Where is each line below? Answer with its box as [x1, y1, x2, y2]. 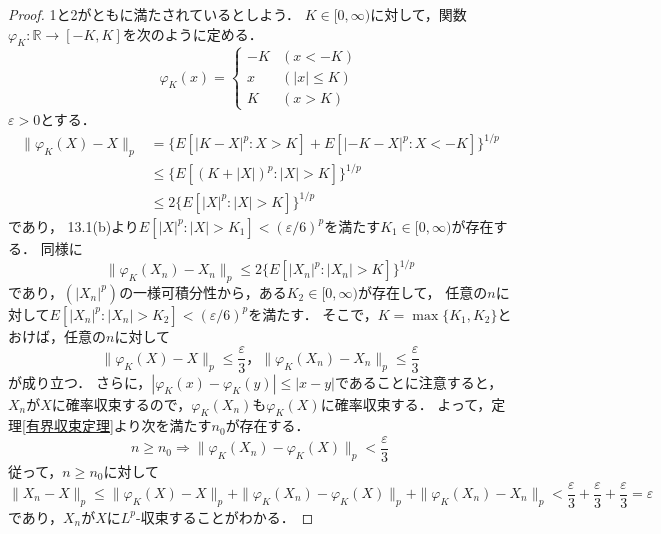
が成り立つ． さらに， [8, 371, 152, 392]
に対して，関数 [370, 4, 467, 24]
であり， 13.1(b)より [8, 215, 139, 236]
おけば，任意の [8, 325, 106, 346]
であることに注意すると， [334, 371, 503, 392]
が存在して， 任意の [357, 281, 488, 302]
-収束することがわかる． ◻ [136, 506, 314, 527]
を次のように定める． [122, 23, 263, 44]
